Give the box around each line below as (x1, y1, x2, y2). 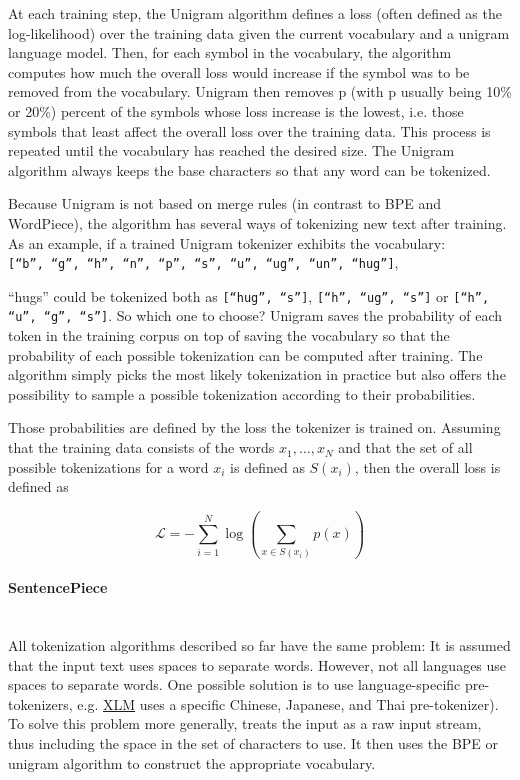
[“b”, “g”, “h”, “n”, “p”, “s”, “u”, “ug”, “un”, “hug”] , (8, 252, 399, 273)
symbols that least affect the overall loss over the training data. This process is (8, 120, 491, 141)
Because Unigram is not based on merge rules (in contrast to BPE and (8, 193, 441, 214)
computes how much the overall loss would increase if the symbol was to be (8, 61, 470, 82)
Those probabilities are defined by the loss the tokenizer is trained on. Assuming (8, 417, 501, 438)
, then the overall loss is (354, 456, 501, 477)
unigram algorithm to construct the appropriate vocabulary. (8, 752, 376, 773)
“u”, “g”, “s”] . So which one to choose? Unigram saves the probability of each (8, 305, 503, 326)
